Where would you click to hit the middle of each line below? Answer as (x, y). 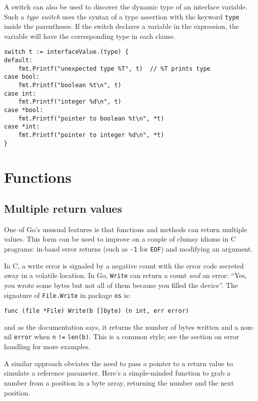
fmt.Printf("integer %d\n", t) (70, 102)
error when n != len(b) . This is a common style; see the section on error (127, 336)
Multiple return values (63, 208)
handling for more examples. (47, 346)
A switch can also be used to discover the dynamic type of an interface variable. (126, 6)
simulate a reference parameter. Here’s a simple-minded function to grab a (117, 373)
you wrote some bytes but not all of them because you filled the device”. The (121, 285)
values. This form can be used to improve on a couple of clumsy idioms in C (120, 239)
